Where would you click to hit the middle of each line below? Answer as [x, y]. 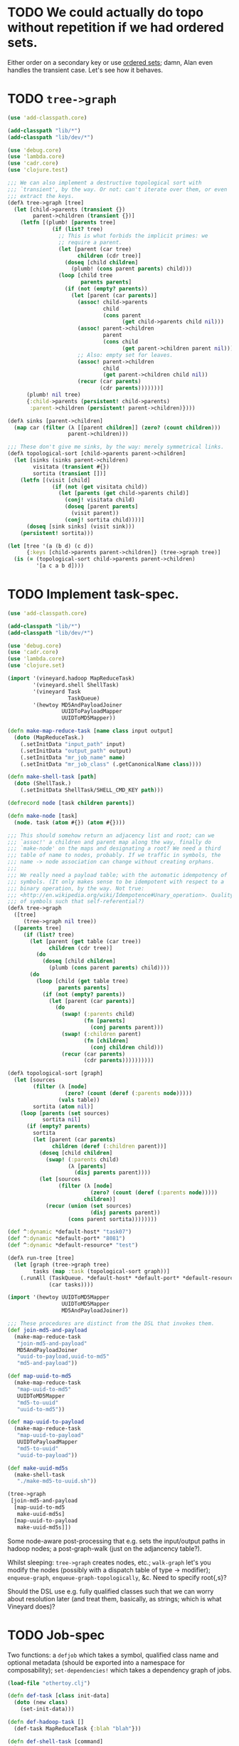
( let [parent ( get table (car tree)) [85, 941]
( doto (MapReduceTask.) [49, 738]
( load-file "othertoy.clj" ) [49, 1683]
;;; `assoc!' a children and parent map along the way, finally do [110, 842]
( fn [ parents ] [105, 1021]
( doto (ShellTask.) [43, 784]
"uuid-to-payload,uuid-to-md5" [63, 1357]
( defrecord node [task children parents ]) [71, 803]
